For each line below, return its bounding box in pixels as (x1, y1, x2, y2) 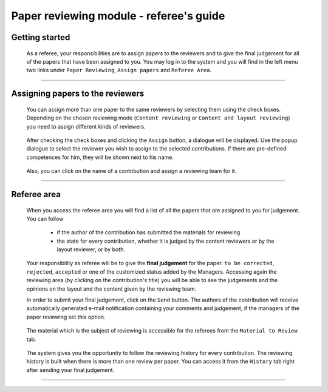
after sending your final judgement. (26, 366, 115, 373)
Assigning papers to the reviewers (11, 89, 145, 99)
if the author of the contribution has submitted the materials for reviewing (56, 229, 241, 236)
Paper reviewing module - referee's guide (11, 9, 225, 22)
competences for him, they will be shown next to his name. (26, 154, 174, 161)
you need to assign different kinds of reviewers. (26, 123, 146, 130)
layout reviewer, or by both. (56, 246, 126, 253)
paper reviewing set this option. (26, 313, 106, 320)
